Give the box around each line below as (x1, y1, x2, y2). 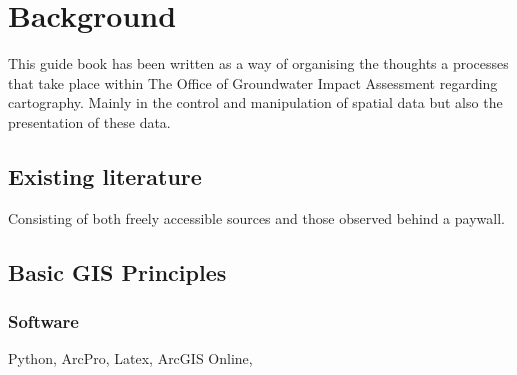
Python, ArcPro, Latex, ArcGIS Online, (8, 348, 253, 369)
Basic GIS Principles (8, 256, 227, 287)
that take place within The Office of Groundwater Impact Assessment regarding (8, 72, 498, 93)
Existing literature (8, 160, 202, 191)
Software (8, 309, 79, 333)
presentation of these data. (8, 111, 171, 132)
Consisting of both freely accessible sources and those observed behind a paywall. (8, 207, 505, 228)
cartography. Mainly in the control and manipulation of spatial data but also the (8, 92, 503, 113)
